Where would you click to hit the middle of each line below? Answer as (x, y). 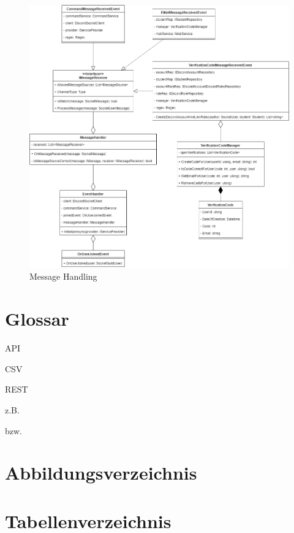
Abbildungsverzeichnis (101, 473)
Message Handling (63, 276)
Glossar (37, 319)
